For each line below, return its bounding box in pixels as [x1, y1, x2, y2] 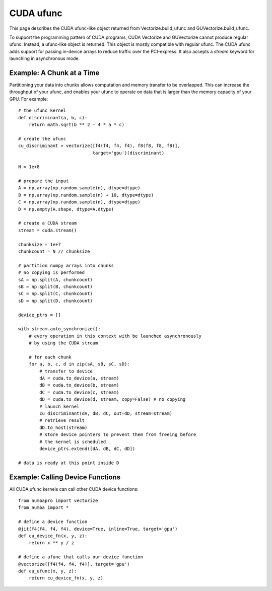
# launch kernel [39, 403, 80, 409]
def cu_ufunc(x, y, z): [18, 568, 77, 574]
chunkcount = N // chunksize [18, 249, 90, 254]
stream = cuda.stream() [18, 227, 77, 233]
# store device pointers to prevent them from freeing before [39, 432, 196, 437]
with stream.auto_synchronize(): [18, 326, 101, 332]
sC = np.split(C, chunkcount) [18, 291, 93, 297]
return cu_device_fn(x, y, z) [28, 575, 103, 581]
